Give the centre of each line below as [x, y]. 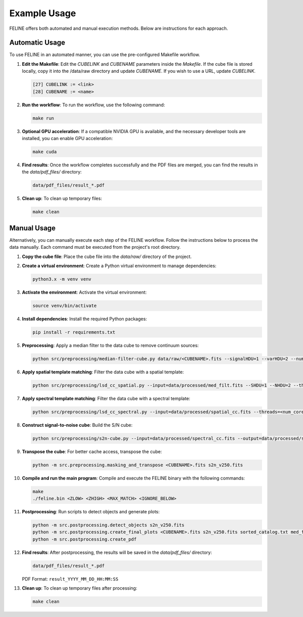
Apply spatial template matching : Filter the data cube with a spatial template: [103, 372]
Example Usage [43, 13]
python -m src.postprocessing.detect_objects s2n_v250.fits [109, 525]
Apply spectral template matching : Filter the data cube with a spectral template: [106, 398]
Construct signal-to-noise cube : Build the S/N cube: [77, 425]
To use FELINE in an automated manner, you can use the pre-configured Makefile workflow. [105, 55]
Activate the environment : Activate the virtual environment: [84, 292]
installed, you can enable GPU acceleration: [67, 138]
